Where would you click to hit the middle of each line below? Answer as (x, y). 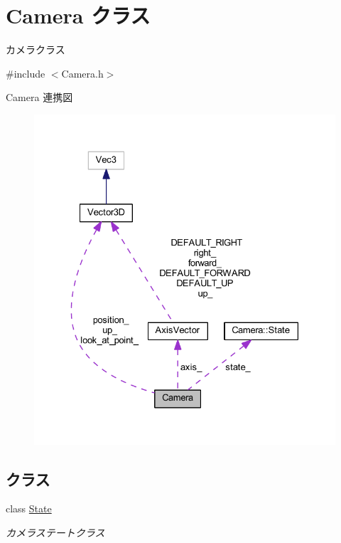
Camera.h (82, 73)
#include (26, 73)
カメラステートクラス (55, 532)
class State (29, 508)
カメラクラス (36, 49)
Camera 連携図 (39, 97)
